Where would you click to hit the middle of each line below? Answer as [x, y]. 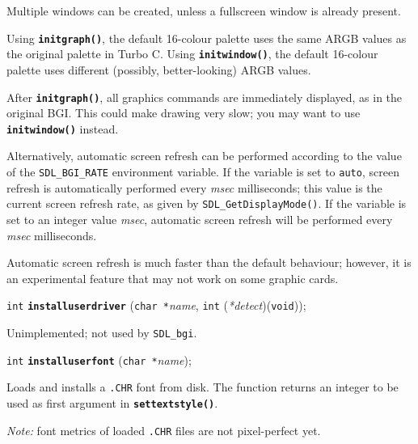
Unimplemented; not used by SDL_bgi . [102, 332]
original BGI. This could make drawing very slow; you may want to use [184, 113]
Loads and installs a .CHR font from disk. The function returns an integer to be [203, 387]
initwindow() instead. [63, 128]
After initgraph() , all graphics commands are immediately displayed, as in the [205, 97]
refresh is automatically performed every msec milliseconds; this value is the [194, 187]
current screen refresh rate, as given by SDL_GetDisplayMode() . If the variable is [207, 203]
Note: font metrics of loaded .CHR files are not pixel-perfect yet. [164, 430]
